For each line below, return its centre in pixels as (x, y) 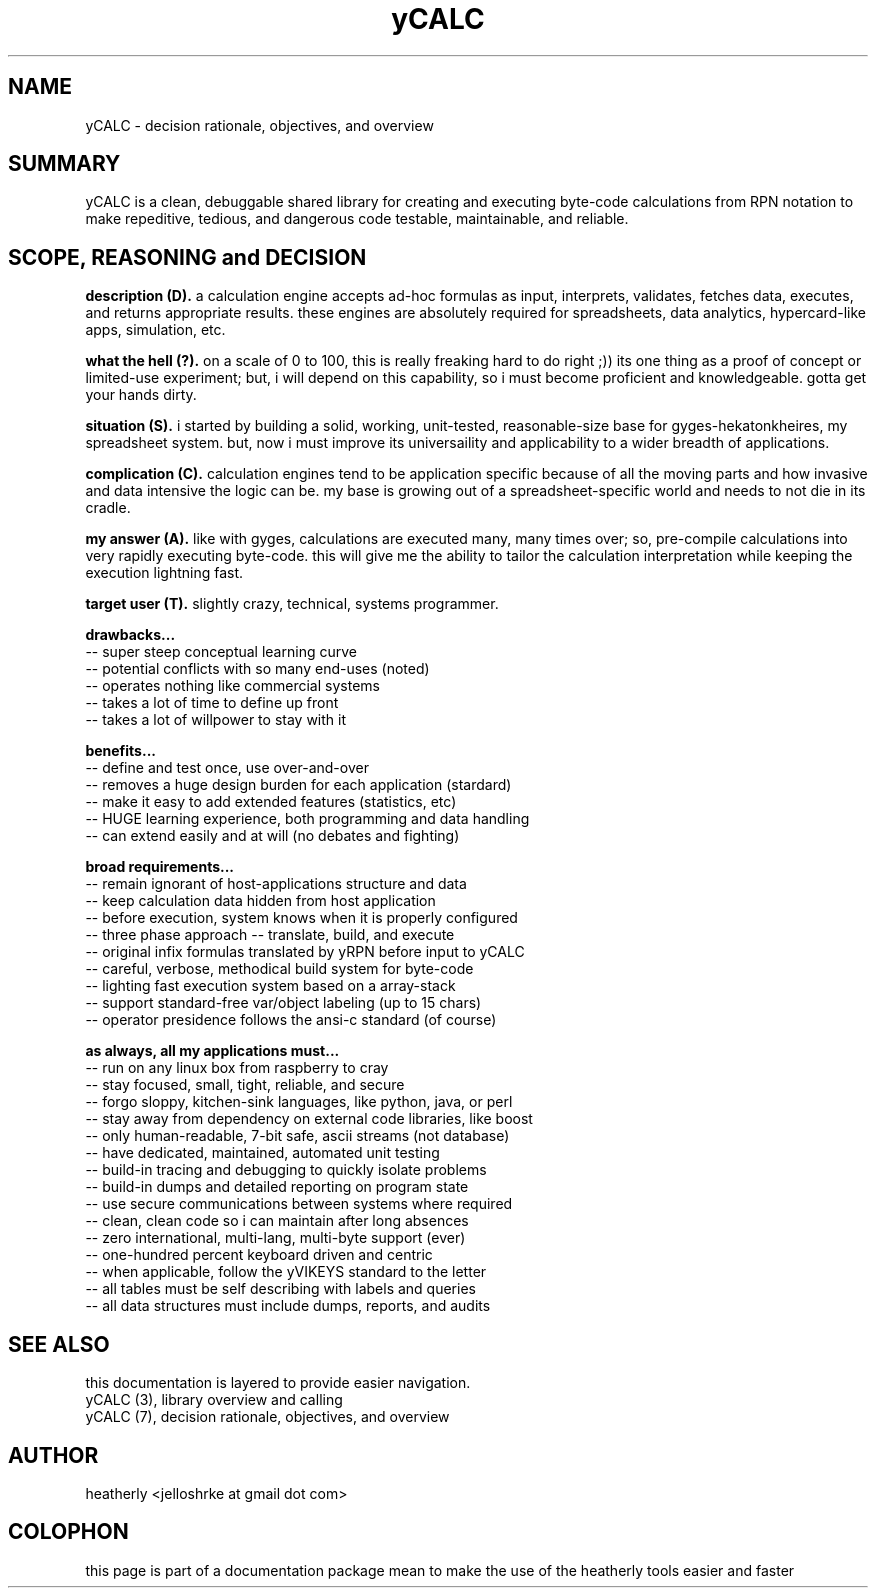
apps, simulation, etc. (155, 330)
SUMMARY (64, 164)
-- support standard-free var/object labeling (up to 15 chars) (283, 1003)
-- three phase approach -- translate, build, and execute (270, 935)
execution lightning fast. (164, 573)
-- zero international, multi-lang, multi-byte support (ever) (275, 1238)
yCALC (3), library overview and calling (214, 1400)
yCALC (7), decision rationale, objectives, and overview (267, 1417)
